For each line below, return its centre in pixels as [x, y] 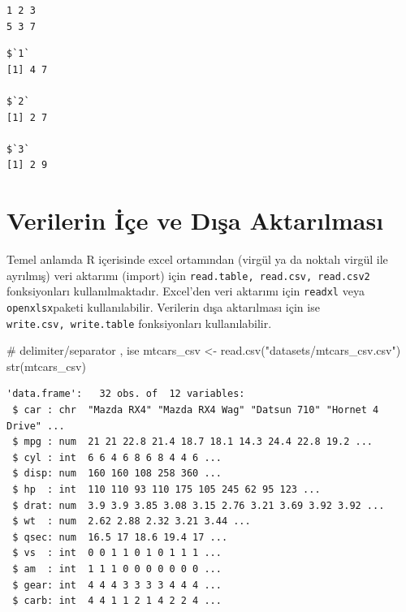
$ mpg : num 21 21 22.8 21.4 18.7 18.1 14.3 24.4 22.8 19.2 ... [193, 442]
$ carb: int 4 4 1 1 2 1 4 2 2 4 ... [117, 601]
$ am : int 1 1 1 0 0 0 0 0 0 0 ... [117, 569]
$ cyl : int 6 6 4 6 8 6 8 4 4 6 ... [117, 457]
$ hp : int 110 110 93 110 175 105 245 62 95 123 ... [166, 490]
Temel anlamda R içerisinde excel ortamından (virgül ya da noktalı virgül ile [197, 259]
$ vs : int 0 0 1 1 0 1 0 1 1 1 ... [117, 553]
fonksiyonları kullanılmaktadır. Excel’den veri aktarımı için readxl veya [186, 291]
